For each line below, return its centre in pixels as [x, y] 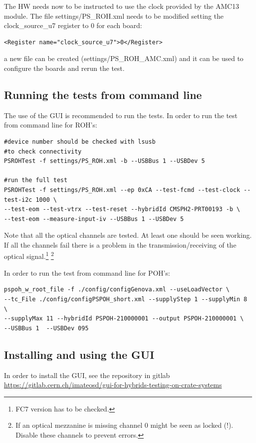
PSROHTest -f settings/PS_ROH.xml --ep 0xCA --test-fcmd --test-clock [122, 190]
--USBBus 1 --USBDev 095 [46, 328]
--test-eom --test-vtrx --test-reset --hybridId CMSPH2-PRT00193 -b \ [122, 209]
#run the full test [36, 180]
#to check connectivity [43, 151]
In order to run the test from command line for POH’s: [87, 272]
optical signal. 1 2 [29, 255]
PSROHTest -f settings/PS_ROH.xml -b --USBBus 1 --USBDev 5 [105, 161]
